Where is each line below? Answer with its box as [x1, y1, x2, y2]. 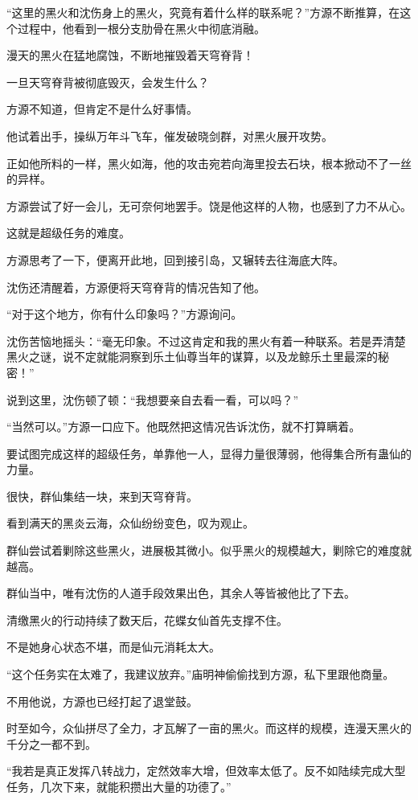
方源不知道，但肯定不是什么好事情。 [6, 101, 198, 117]
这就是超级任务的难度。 [6, 224, 130, 241]
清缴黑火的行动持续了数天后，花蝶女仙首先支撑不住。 [6, 611, 288, 628]
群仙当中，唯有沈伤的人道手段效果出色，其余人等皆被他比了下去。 [6, 585, 355, 601]
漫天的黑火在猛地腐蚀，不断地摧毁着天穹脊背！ [6, 47, 254, 64]
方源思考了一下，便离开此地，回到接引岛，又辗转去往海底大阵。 [6, 251, 344, 268]
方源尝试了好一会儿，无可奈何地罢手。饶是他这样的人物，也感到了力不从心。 [6, 197, 412, 214]
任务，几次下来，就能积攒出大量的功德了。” [6, 778, 232, 794]
